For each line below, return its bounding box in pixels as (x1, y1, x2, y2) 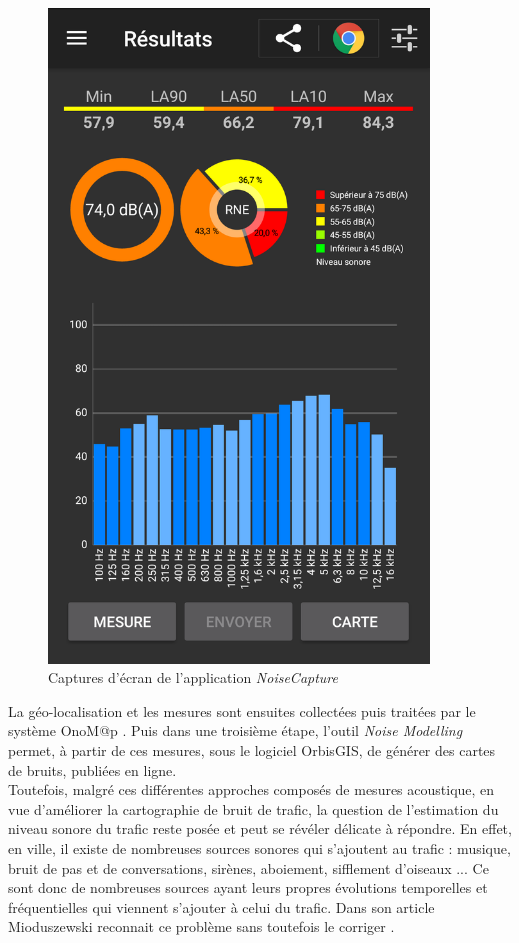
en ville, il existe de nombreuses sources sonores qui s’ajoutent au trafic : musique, (8, 837, 511, 858)
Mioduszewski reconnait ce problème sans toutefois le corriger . (8, 916, 395, 937)
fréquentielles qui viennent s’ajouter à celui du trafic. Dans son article (8, 896, 435, 917)
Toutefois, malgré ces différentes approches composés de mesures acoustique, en (8, 779, 495, 800)
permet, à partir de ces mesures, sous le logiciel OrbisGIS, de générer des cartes (8, 739, 496, 760)
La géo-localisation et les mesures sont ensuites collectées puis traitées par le (8, 700, 476, 721)
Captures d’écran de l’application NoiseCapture (48, 667, 338, 688)
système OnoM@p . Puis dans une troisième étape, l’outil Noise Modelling (8, 720, 463, 741)
